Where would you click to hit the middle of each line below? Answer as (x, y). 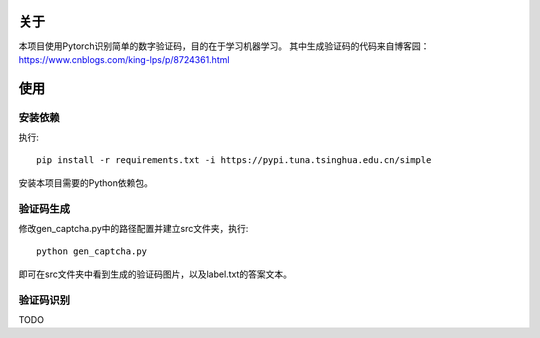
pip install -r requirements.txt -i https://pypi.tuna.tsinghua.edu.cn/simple (234, 160)
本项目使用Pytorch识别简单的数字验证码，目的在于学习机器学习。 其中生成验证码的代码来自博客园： (224, 46)
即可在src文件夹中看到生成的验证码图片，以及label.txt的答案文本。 (155, 274)
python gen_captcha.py (92, 251)
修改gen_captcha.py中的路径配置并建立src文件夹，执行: (133, 228)
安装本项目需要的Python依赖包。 (86, 182)
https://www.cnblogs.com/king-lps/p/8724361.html (124, 59)
